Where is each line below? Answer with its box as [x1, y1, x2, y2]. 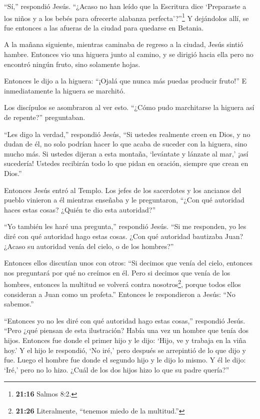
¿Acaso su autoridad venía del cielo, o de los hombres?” [4, 240, 174, 251]
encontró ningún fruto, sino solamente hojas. [4, 58, 140, 69]
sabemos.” [4, 298, 34, 309]
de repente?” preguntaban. [4, 112, 85, 122]
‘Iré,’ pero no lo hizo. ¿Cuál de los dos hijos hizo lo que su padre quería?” [4, 364, 229, 374]
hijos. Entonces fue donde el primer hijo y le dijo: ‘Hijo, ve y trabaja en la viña [4, 334, 246, 345]
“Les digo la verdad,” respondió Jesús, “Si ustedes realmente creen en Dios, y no [4, 128, 250, 139]
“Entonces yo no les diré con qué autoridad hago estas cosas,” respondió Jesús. [4, 315, 245, 325]
